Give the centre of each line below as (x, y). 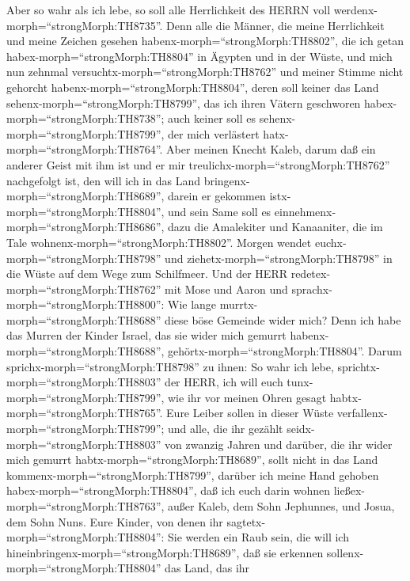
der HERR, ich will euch (224, 382)
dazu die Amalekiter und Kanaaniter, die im (275, 227)
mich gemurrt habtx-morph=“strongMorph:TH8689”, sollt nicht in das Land (192, 459)
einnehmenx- (305, 211)
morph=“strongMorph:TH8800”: (85, 304)
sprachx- (312, 289)
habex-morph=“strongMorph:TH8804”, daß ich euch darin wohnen (169, 490)
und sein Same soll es (220, 211)
